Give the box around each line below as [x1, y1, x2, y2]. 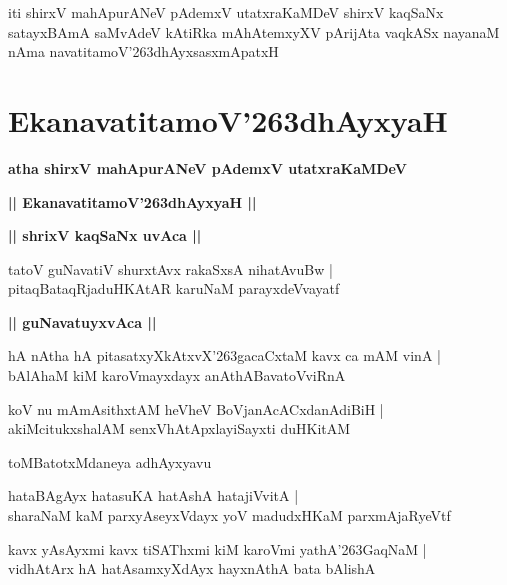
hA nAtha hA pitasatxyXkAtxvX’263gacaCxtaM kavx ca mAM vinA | [8, 345, 441, 366]
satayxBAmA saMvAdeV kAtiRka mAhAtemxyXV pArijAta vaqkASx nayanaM [8, 21, 500, 42]
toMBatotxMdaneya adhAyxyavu [8, 451, 212, 472]
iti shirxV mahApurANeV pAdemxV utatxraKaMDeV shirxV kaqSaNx [8, 2, 444, 22]
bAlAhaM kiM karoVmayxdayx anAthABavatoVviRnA [8, 365, 346, 386]
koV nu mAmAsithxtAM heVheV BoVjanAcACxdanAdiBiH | [8, 398, 384, 419]
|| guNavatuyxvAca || [8, 311, 157, 332]
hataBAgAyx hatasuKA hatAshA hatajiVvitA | [8, 485, 299, 506]
